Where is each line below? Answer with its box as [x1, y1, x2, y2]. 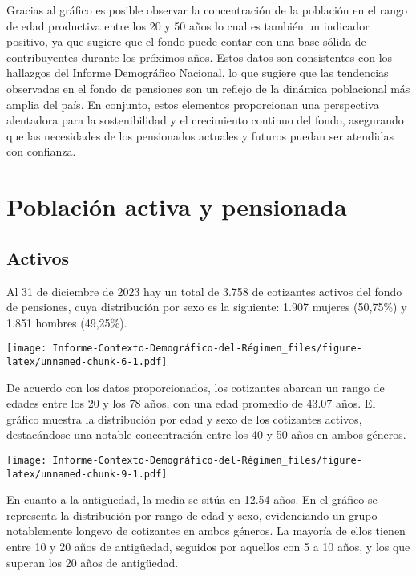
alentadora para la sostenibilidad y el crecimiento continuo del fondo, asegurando [6, 112, 404, 128]
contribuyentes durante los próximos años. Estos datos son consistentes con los [6, 48, 393, 65]
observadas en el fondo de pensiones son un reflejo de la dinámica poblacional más [6, 79, 410, 96]
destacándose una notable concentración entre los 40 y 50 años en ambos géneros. [6, 426, 406, 443]
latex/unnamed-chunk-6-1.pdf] [6, 355, 168, 367]
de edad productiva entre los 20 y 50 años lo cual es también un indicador [6, 17, 370, 34]
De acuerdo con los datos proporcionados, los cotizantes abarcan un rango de [6, 379, 385, 395]
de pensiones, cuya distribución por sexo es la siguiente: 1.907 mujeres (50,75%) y [6, 298, 407, 315]
